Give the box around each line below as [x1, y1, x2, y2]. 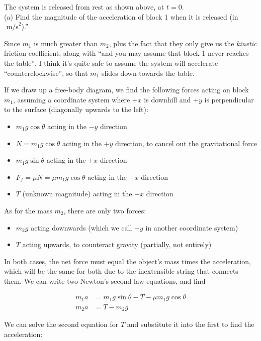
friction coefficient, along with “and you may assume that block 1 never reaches [4, 48, 249, 58]
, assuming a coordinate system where [13, 94, 130, 104]
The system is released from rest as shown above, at [4, 2, 164, 12]
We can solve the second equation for [4, 319, 119, 329]
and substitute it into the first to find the [127, 319, 254, 329]
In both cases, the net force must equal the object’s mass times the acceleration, [4, 256, 251, 266]
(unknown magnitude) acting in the [22, 188, 132, 199]
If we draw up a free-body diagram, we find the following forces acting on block [4, 84, 249, 95]
